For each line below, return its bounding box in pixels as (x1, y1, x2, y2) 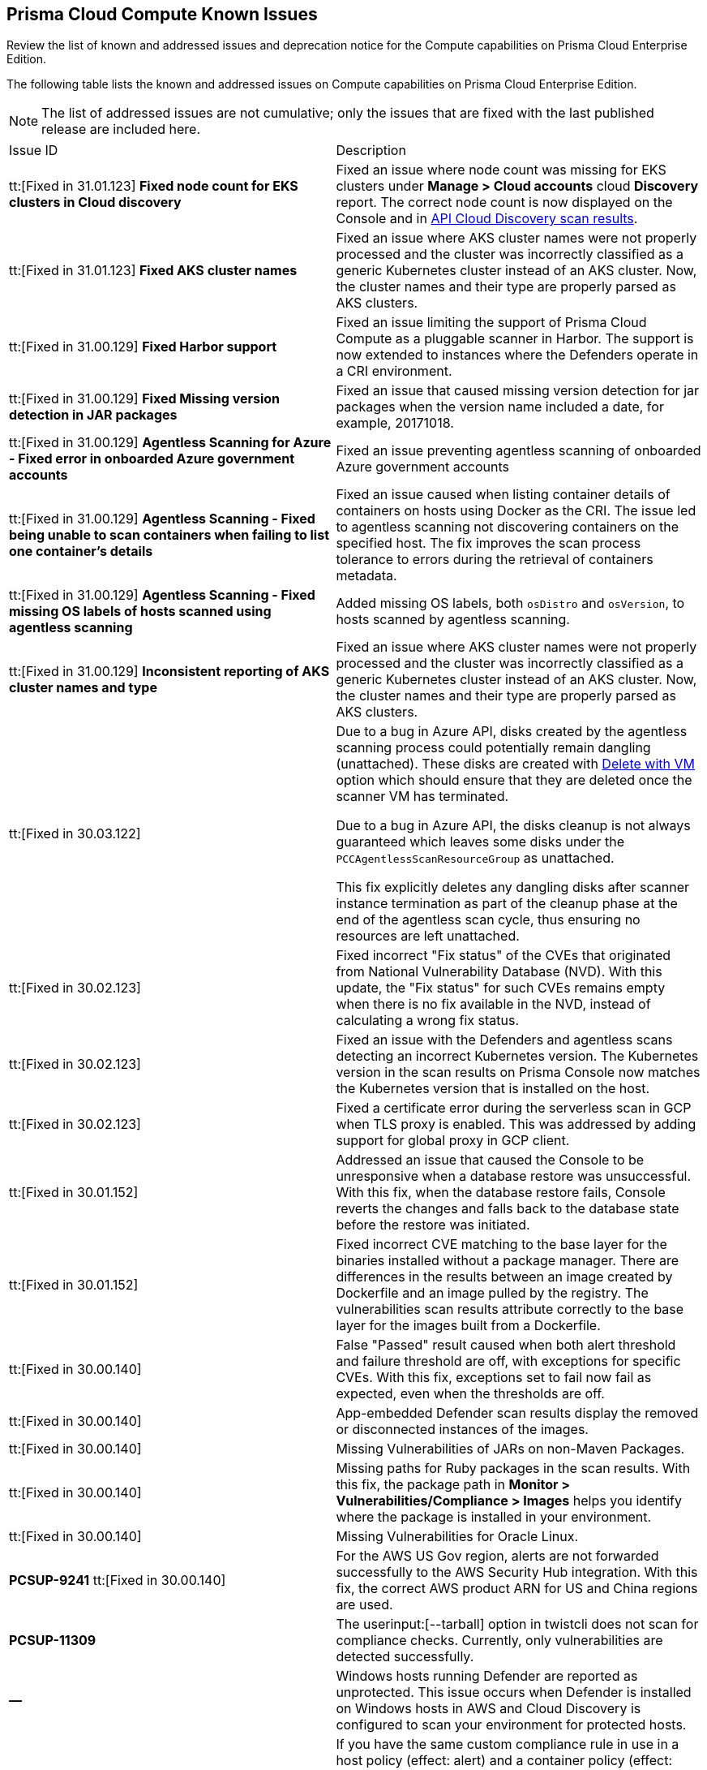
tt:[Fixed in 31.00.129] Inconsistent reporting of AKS (9, 663, 330, 680)
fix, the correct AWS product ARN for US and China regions (336, 1580, 698, 1597)
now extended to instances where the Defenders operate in (336, 347, 699, 364)
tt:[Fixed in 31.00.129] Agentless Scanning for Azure (9, 434, 332, 451)
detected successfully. (336, 1648, 474, 1665)
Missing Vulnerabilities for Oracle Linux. (336, 1528, 579, 1545)
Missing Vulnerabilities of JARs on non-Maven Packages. (336, 1441, 685, 1458)
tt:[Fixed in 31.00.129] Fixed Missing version (9, 390, 281, 407)
